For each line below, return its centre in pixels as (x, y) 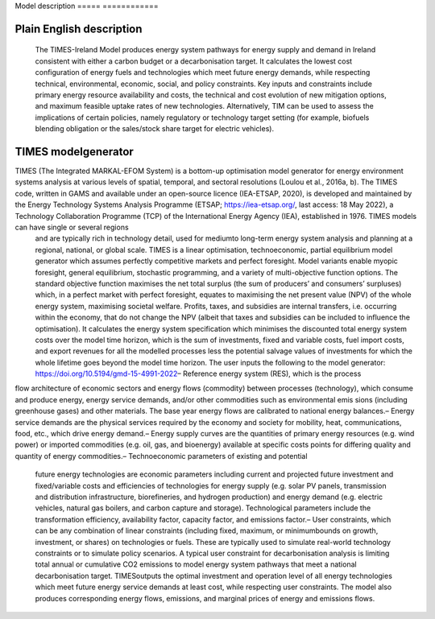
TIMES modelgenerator (75, 152)
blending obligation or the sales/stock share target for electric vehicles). (154, 129)
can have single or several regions (72, 227)
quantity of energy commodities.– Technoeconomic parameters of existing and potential (161, 456)
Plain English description (79, 29)
